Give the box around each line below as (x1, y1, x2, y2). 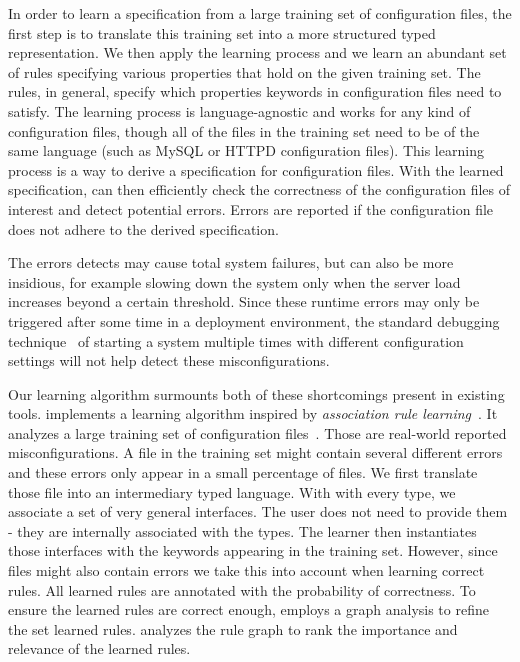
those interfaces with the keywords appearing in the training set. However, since (8, 540, 498, 561)
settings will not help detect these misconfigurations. (8, 350, 330, 371)
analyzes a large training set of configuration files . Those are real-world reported (8, 422, 507, 443)
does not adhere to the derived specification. (8, 218, 279, 239)
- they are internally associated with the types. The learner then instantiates (8, 520, 477, 541)
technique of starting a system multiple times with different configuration (8, 330, 464, 351)
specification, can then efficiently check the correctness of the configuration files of (8, 179, 511, 200)
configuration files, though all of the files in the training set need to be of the (8, 120, 480, 141)
